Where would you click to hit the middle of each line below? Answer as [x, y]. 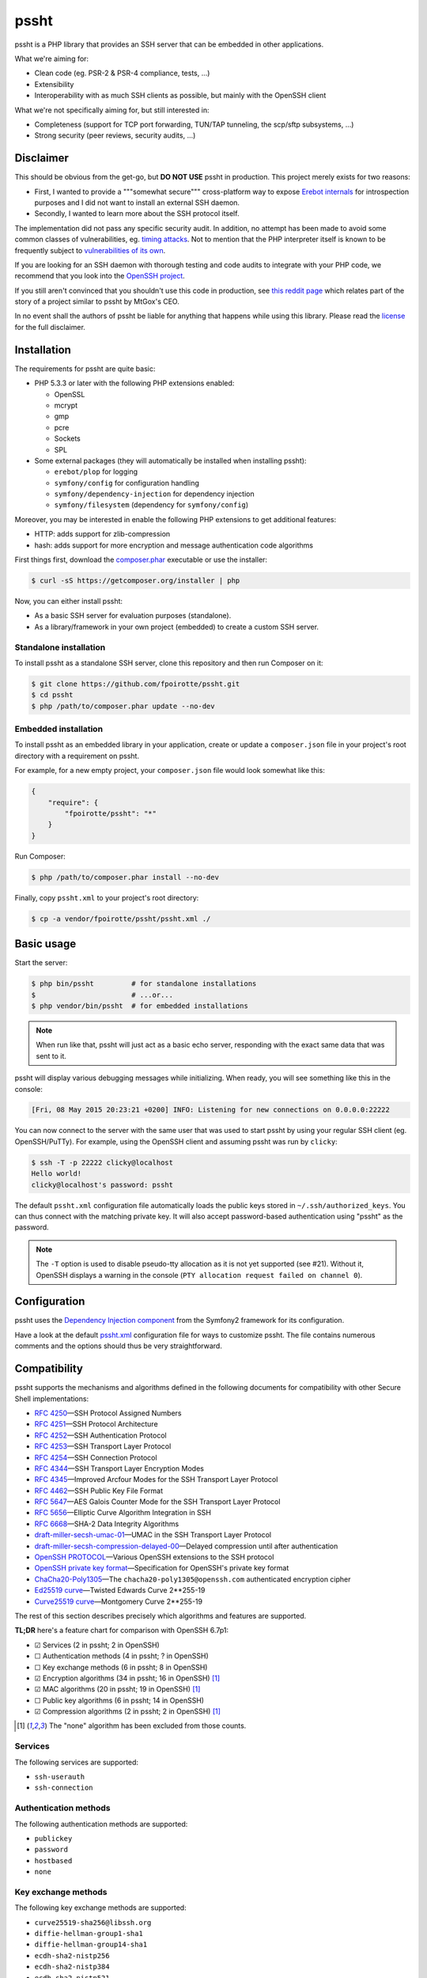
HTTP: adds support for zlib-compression [102, 534]
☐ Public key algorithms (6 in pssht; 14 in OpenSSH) [119, 1700]
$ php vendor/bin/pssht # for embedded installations [140, 1006]
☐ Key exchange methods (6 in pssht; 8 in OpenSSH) [121, 1667]
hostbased [53, 1861]
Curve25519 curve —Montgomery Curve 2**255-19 [119, 1601]
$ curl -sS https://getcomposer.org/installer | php [136, 581]
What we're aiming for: [52, 59]
